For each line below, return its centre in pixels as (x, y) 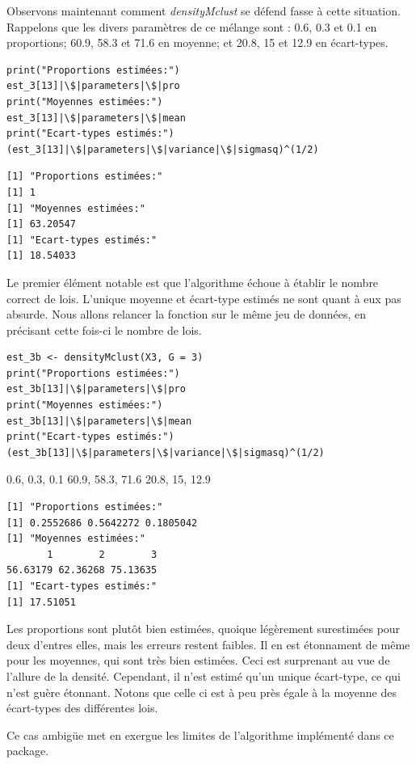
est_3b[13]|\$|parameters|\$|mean (99, 421)
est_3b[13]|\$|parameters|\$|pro (96, 389)
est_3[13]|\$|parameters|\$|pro (93, 86)
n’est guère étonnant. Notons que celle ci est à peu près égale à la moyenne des (202, 692)
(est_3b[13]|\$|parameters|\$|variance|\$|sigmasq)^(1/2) (166, 452)
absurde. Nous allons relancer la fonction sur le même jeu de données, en (187, 314)
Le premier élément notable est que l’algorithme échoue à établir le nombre (193, 282)
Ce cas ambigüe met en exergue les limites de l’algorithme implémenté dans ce (200, 734)
